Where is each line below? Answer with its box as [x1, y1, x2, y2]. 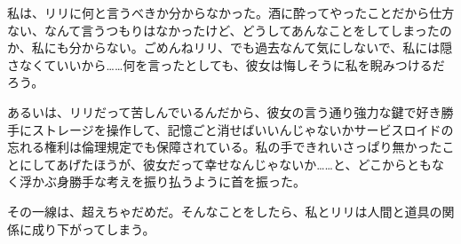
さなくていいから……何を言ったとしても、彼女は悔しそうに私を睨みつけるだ [7, 55, 445, 74]
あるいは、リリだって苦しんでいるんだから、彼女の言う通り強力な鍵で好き [7, 102, 441, 121]
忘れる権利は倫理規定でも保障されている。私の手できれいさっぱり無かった [7, 138, 442, 156]
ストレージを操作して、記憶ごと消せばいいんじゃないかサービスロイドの [31, 120, 454, 138]
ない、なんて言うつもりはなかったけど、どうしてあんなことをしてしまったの [7, 20, 452, 39]
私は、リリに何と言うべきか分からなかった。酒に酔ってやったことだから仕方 [7, 4, 455, 21]
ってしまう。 [81, 219, 155, 238]
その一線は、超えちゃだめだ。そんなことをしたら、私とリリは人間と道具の [7, 201, 442, 220]
